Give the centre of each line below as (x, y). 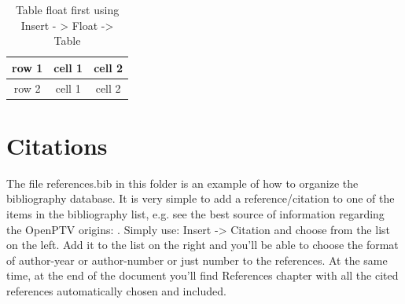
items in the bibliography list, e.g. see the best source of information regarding (195, 214)
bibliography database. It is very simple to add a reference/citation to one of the (201, 198)
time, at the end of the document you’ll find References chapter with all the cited (202, 275)
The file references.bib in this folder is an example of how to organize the (182, 183)
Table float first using (67, 9)
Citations (57, 145)
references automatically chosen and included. (116, 291)
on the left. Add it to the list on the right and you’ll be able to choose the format (202, 245)
